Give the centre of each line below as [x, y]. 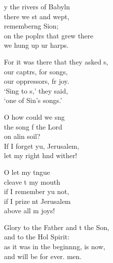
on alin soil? [22, 136]
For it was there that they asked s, [56, 61]
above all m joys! [30, 211]
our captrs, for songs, [36, 71]
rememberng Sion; [31, 26]
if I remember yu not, [37, 191]
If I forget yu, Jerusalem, [42, 146]
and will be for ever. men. [43, 256]
